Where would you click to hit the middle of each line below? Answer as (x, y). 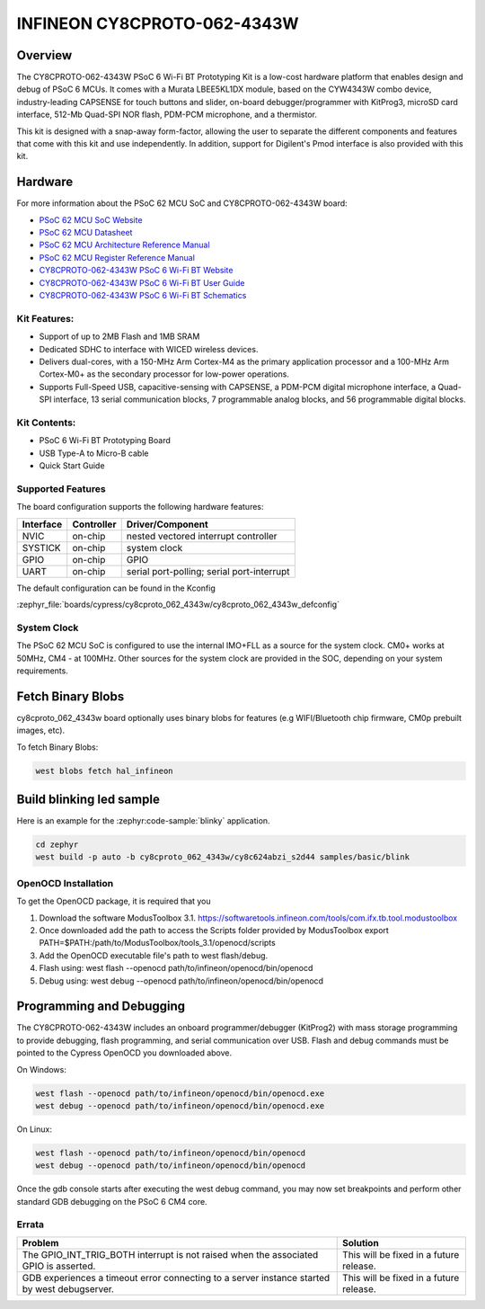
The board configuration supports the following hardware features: (140, 507)
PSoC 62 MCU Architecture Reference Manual (124, 245)
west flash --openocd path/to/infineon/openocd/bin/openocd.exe (180, 1093)
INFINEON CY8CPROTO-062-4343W (158, 23)
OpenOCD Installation (65, 883)
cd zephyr (57, 845)
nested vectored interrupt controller (202, 536)
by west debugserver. (68, 1288)
